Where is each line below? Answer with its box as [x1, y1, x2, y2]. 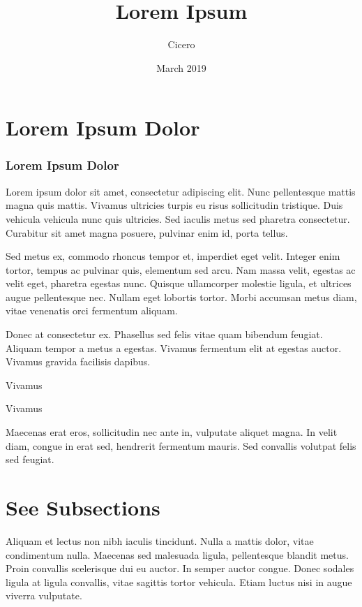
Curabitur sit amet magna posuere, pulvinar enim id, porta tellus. [6, 225, 288, 240]
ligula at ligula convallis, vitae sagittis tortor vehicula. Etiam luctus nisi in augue [6, 574, 352, 589]
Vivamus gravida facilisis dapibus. [6, 354, 151, 369]
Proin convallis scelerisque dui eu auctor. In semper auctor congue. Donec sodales [6, 561, 354, 576]
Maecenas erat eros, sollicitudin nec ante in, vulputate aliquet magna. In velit [6, 425, 338, 439]
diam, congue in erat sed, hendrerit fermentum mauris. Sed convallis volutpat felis [6, 438, 356, 453]
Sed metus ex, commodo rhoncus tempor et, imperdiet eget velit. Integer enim [6, 249, 340, 263]
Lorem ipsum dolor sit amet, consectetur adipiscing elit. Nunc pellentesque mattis [6, 184, 356, 198]
